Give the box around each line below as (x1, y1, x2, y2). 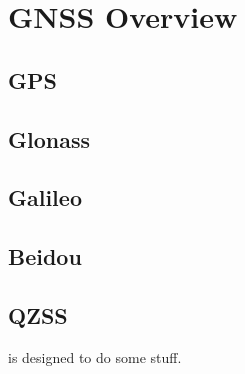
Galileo (8, 182, 82, 213)
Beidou (8, 241, 82, 272)
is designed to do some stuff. (8, 346, 182, 367)
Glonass (8, 123, 90, 154)
